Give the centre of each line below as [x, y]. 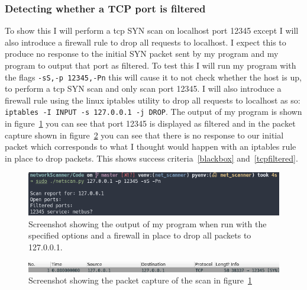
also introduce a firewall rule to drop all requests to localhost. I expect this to [146, 42]
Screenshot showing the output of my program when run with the [148, 223]
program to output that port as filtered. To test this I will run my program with [151, 65]
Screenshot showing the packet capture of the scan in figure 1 [140, 280]
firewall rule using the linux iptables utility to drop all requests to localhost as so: [153, 100]
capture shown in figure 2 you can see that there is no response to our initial [144, 135]
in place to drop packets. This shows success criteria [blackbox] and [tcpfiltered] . [151, 158]
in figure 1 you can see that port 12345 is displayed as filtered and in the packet [150, 123]
